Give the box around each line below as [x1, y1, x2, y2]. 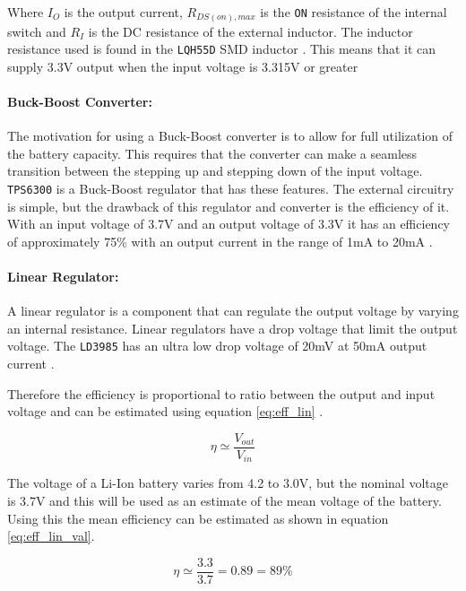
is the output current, [64, 3, 183, 21]
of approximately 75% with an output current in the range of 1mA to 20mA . [7, 231, 433, 250]
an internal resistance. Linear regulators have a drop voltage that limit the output [7, 318, 458, 337]
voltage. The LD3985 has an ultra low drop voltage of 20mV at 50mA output [7, 336, 427, 355]
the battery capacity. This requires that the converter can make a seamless [7, 143, 418, 162]
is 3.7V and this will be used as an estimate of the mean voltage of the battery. [7, 491, 442, 509]
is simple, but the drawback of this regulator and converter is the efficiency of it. [7, 196, 450, 215]
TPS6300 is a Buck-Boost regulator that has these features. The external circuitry [7, 178, 454, 197]
